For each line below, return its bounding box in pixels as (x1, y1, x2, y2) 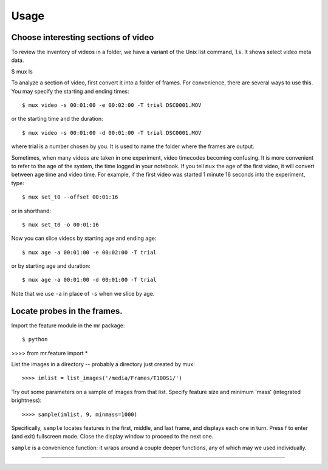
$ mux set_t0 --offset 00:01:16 (22, 194, 118, 200)
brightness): (11, 397, 42, 404)
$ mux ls (11, 67, 33, 75)
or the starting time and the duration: (11, 115, 103, 123)
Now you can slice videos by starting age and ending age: (11, 234, 157, 242)
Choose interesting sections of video (11, 32, 154, 43)
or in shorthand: (11, 207, 52, 214)
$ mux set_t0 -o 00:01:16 (22, 221, 100, 228)
